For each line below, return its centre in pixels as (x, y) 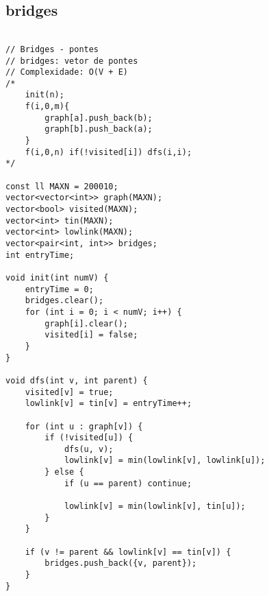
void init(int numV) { (57, 277)
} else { (64, 472)
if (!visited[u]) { (89, 438)
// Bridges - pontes (52, 49)
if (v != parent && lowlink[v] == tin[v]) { (128, 552)
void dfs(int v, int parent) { (77, 380)
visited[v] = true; (69, 392)
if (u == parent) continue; (128, 483)
